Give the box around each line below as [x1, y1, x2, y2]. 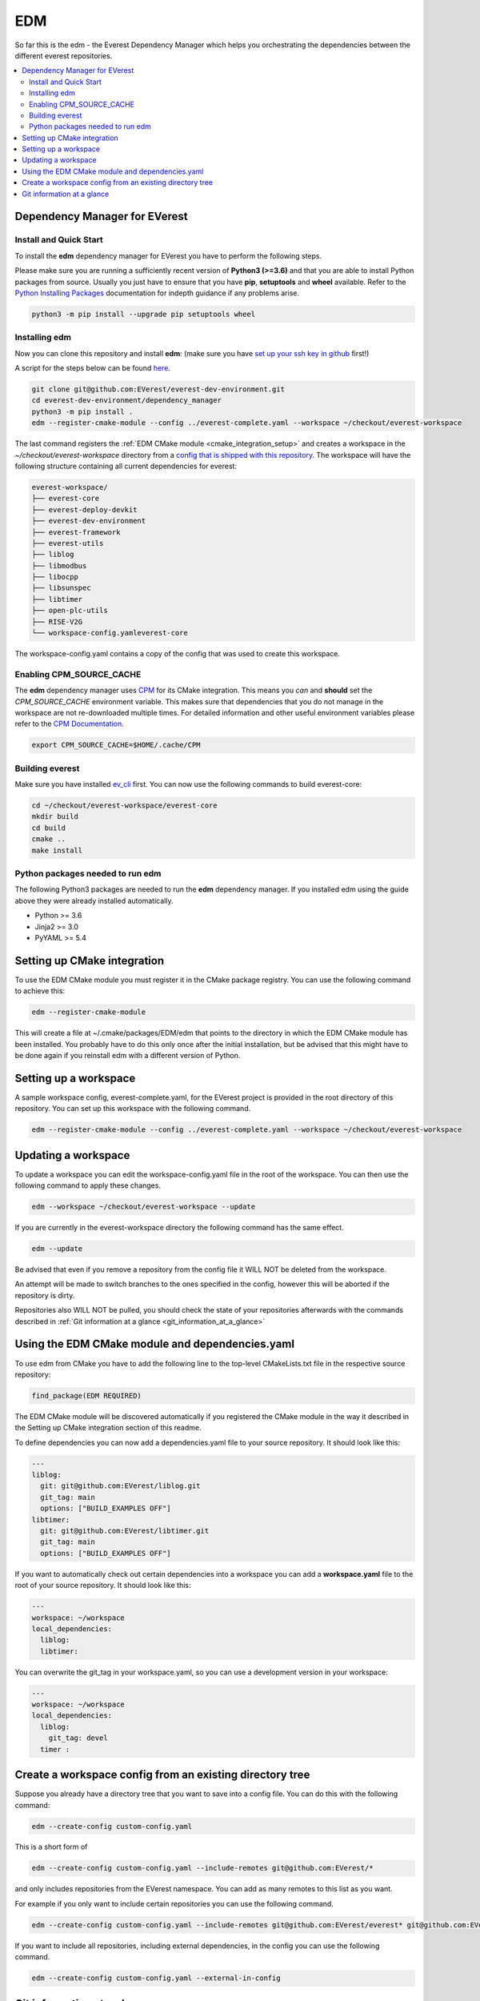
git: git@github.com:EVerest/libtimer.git [40, 1526, 210, 1535]
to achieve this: [14, 986, 66, 996]
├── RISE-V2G [31, 617, 83, 626]
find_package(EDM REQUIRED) [31, 1391, 142, 1400]
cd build [31, 823, 66, 832]
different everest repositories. [14, 50, 113, 60]
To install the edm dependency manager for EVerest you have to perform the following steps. [14, 251, 322, 260]
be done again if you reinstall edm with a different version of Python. [14, 1050, 241, 1060]
